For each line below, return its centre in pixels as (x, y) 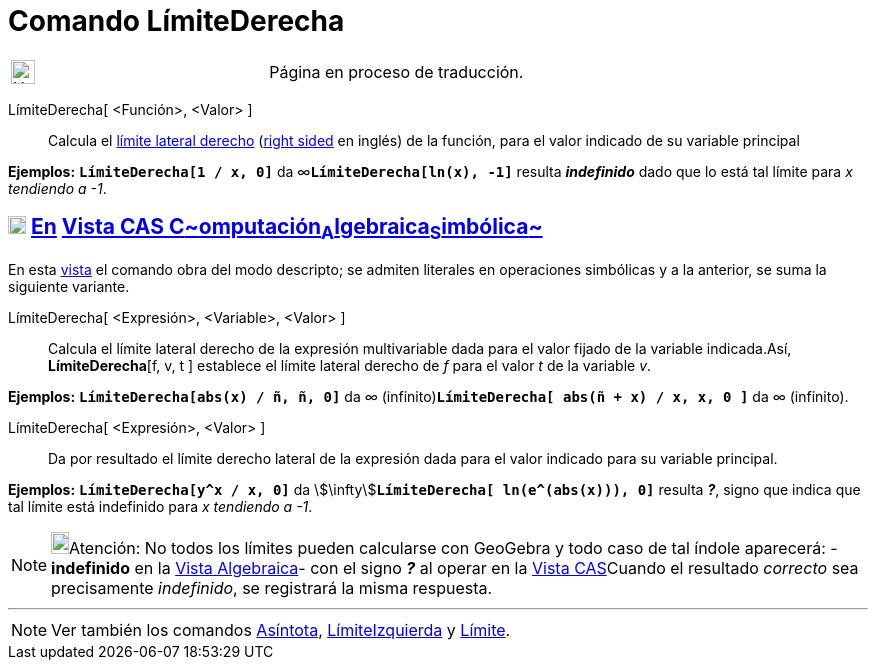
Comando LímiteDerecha (176, 21)
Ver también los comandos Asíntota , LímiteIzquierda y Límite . (281, 629)
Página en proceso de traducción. (396, 71)
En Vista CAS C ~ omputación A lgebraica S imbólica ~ (286, 229)
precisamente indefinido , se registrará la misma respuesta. (272, 587)
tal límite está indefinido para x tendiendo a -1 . (160, 506)
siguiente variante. (69, 286)
